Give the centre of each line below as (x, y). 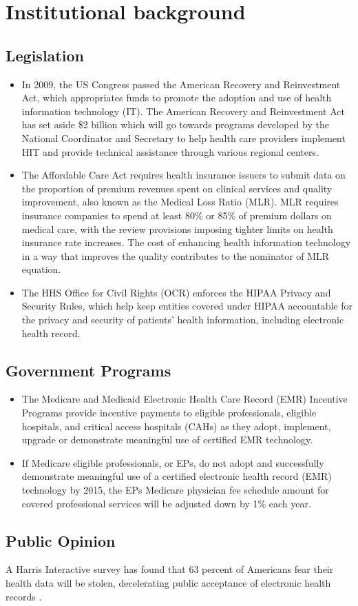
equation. (41, 269)
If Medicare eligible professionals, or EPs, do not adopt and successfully (173, 462)
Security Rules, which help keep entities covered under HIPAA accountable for (187, 306)
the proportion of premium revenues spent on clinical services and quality (177, 188)
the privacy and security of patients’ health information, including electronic (183, 320)
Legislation (45, 55)
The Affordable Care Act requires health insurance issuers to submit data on (183, 175)
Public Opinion (61, 540)
